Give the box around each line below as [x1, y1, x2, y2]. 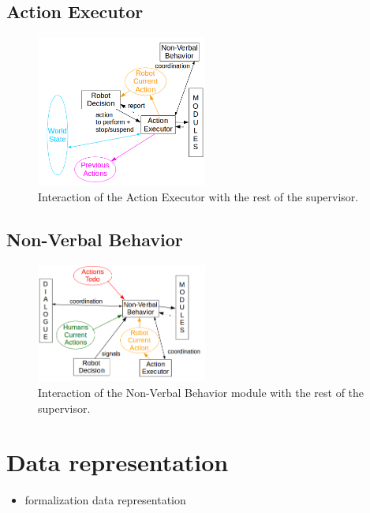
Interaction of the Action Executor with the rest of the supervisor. [38, 189, 359, 205]
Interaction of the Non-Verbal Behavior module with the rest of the [38, 384, 364, 401]
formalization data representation [24, 492, 186, 508]
